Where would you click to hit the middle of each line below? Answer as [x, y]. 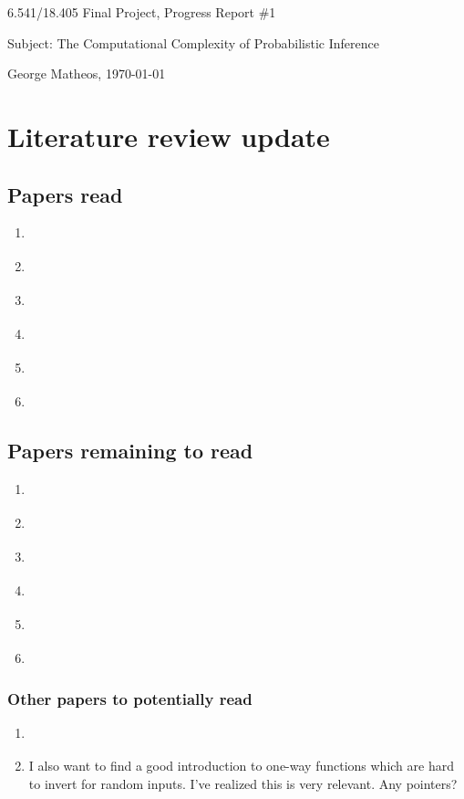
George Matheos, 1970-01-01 [87, 74]
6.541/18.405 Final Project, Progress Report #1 [142, 12]
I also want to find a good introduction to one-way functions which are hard [241, 766]
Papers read [65, 194]
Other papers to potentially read [130, 698]
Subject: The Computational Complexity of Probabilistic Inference [193, 42]
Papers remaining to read [130, 451]
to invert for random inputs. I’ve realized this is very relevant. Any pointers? [243, 783]
